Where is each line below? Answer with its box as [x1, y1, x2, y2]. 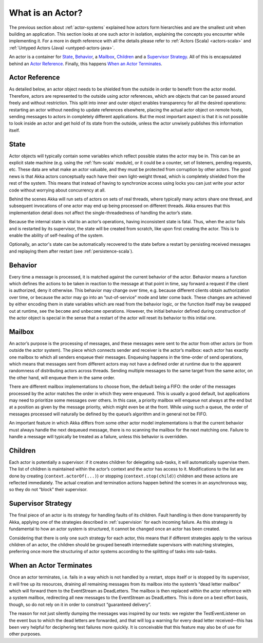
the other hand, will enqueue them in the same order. [9, 374, 115, 381]
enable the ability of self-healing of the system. [9, 232, 104, 238]
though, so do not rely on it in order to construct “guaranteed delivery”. [9, 601, 151, 607]
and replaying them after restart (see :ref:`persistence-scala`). [9, 248, 133, 254]
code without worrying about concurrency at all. [9, 187, 106, 193]
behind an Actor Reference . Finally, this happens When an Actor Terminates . [9, 61, 163, 66]
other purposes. [9, 631, 41, 637]
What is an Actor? [9, 7, 83, 18]
